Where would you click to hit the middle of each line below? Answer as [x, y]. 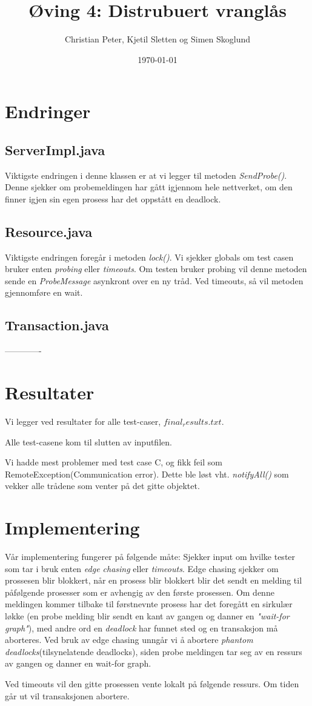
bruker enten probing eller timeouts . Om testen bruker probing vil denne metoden [156, 269]
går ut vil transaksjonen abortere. [67, 695]
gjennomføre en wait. [44, 292]
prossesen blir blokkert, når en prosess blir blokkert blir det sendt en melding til [154, 580]
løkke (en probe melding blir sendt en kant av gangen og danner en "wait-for [147, 616]
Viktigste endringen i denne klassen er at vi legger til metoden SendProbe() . [146, 175]
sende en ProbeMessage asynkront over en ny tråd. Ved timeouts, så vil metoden [154, 280]
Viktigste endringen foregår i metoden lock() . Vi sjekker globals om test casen [149, 257]
